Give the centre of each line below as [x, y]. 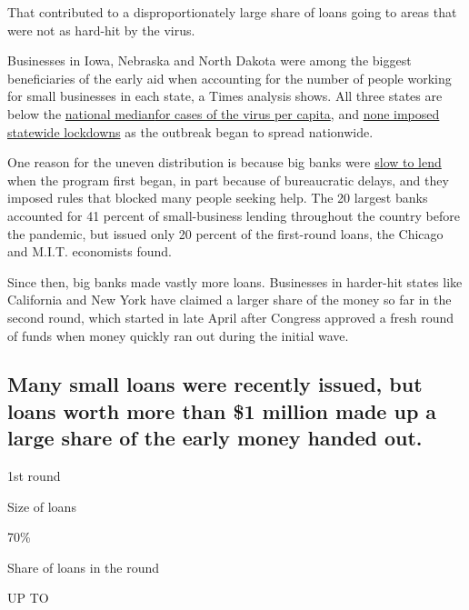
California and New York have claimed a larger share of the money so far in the [230, 300]
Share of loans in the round [84, 567]
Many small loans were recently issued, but [215, 384]
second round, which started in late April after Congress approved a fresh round [231, 317]
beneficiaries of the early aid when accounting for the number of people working [230, 78]
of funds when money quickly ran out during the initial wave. [178, 335]
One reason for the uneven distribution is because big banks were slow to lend [225, 162]
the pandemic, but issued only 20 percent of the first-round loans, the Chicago [225, 233]
